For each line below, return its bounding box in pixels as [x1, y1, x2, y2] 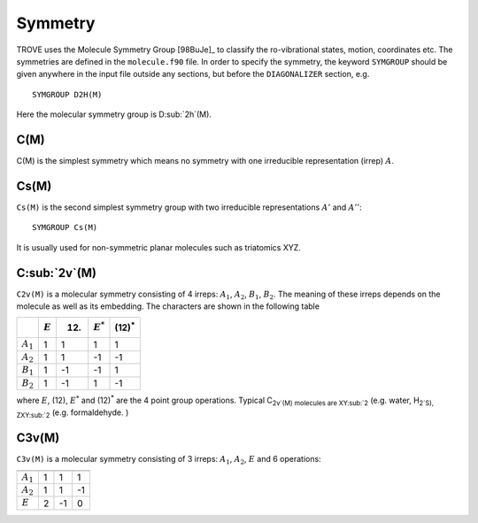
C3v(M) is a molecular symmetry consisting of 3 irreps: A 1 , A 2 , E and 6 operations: [16, 454, 322, 466]
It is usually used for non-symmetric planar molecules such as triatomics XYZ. [16, 242, 301, 252]
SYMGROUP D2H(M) [32, 89, 103, 99]
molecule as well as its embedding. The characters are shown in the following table [16, 301, 320, 311]
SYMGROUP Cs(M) [32, 222, 98, 233]
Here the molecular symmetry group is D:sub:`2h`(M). [16, 109, 212, 119]
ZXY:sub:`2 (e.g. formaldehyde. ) [16, 407, 129, 420]
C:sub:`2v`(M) [16, 265, 97, 281]
